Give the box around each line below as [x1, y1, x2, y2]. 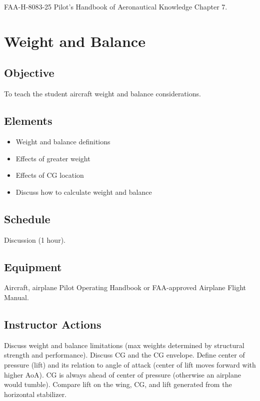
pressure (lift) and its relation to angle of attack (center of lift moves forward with [4, 359, 256, 370]
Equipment [4, 259, 62, 274]
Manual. [4, 292, 29, 302]
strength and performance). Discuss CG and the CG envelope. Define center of [4, 350, 245, 360]
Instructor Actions [4, 316, 101, 332]
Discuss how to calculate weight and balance [15, 186, 152, 197]
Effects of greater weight [15, 153, 90, 163]
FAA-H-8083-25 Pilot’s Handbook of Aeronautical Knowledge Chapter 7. [4, 1, 227, 11]
